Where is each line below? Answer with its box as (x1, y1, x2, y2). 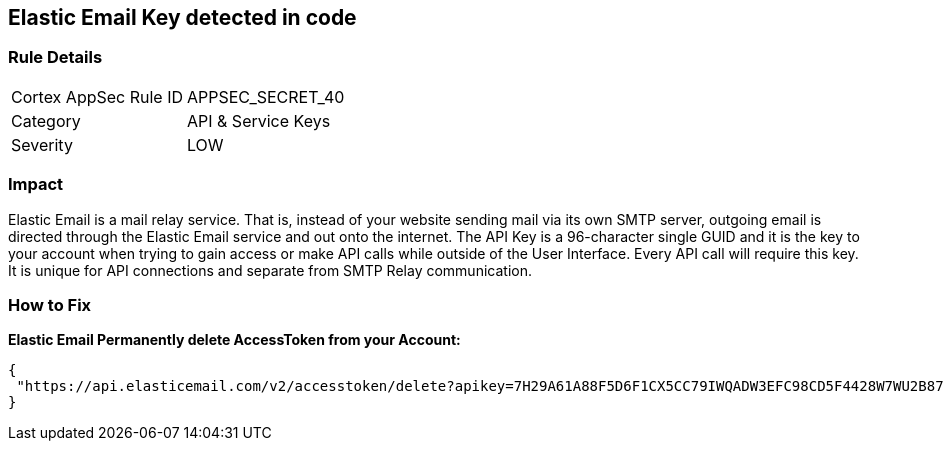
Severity (11, 134, 73, 155)
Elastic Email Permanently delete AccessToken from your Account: (8, 331, 461, 349)
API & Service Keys (187, 110, 331, 131)
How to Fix (8, 294, 92, 315)
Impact (8, 174, 64, 195)
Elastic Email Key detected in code (8, 5, 357, 30)
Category (11, 110, 81, 131)
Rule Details (8, 47, 103, 68)
